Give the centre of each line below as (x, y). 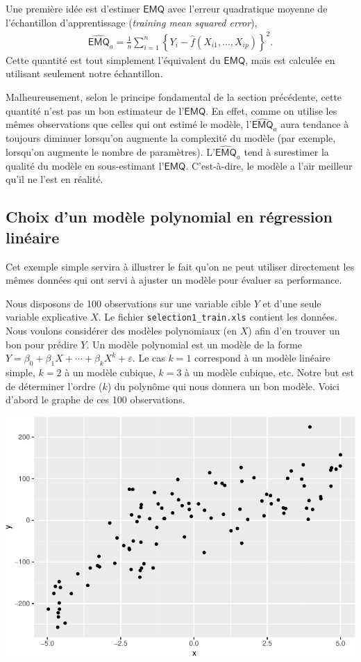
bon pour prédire (42, 344)
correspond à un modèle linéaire (262, 358)
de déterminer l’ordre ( (54, 386)
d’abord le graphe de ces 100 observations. (95, 399)
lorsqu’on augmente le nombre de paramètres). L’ (110, 151)
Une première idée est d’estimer (73, 8)
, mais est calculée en (290, 59)
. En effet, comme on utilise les (271, 110)
